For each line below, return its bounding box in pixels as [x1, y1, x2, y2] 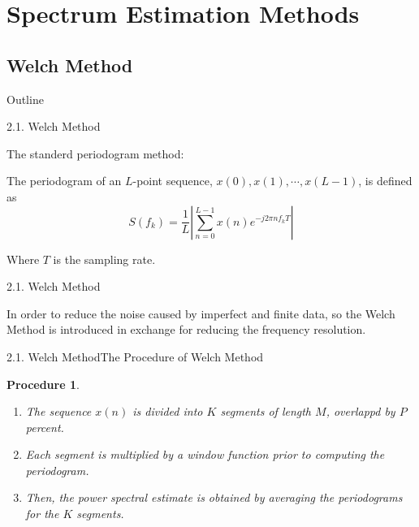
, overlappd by [326, 403, 395, 420]
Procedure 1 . [6, 375, 80, 392]
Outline [6, 90, 44, 107]
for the [25, 505, 59, 522]
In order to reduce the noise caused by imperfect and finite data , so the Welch [6, 305, 395, 322]
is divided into [132, 403, 203, 420]
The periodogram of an [6, 172, 122, 189]
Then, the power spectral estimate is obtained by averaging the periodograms [25, 489, 403, 506]
